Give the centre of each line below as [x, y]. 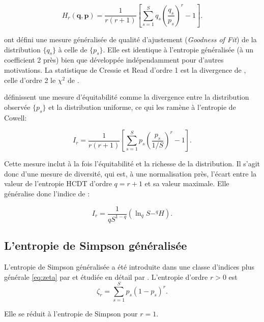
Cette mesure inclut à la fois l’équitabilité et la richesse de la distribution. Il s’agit [132, 164]
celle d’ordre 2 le [30, 80]
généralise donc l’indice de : [47, 193]
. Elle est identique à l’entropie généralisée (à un [178, 49]
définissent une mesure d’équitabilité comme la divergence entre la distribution [127, 97]
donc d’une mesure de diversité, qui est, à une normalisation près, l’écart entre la [130, 173]
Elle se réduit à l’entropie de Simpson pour [71, 314]
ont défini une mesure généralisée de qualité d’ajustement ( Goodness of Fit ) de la [130, 39]
